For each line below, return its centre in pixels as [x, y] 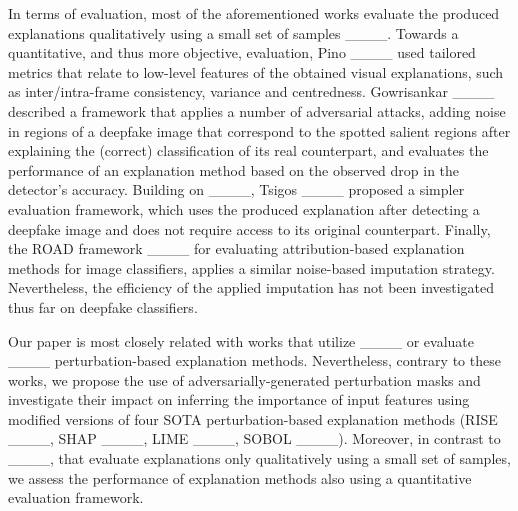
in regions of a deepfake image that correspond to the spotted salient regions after [259, 130]
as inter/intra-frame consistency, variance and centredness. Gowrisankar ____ [251, 91]
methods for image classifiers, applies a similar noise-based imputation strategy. [251, 267]
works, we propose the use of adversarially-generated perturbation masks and [244, 379]
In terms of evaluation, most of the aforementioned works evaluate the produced [254, 13]
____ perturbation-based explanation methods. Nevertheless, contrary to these [254, 360]
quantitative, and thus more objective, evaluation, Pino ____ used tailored [242, 52]
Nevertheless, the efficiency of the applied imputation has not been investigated [251, 287]
